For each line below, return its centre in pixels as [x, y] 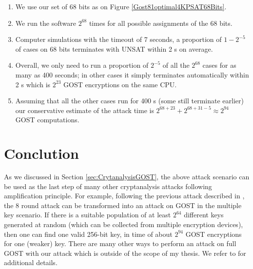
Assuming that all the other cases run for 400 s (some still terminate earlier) [129, 101]
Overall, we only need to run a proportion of [82, 65]
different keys [204, 215]
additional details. [31, 262]
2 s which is [33, 84]
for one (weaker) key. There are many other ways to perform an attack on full [120, 243]
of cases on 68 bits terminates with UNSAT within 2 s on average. [114, 48]
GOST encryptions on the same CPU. [120, 84]
